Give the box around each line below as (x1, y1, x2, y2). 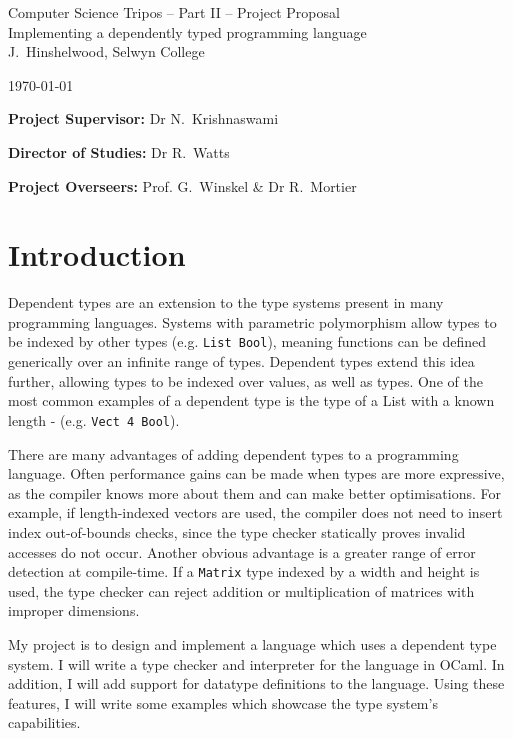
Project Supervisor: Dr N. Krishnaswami (8, 108, 279, 129)
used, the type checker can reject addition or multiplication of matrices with (8, 580, 475, 601)
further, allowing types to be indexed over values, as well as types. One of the (8, 370, 483, 391)
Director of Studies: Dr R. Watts (8, 141, 230, 162)
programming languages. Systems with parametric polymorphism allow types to (8, 311, 497, 332)
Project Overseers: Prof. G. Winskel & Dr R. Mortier (8, 175, 357, 196)
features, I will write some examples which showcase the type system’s (8, 692, 438, 713)
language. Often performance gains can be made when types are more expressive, (8, 463, 505, 484)
